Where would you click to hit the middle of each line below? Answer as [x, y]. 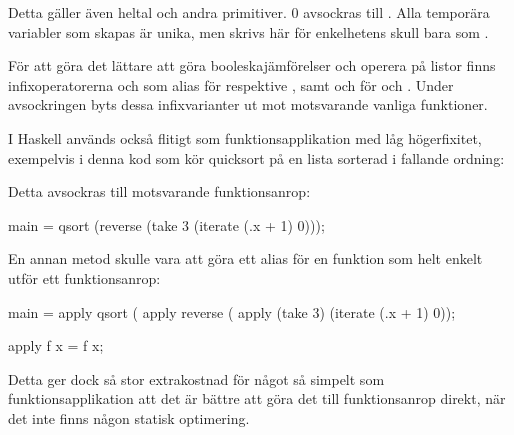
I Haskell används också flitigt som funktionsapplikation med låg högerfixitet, [245, 137]
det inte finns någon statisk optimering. [129, 417]
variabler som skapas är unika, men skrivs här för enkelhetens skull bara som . [248, 31]
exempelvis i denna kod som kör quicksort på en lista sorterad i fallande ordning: [256, 157]
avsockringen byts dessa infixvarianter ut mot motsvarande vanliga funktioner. [248, 104]
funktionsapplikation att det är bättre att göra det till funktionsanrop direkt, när [257, 398]
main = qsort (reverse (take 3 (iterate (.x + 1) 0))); [166, 224]
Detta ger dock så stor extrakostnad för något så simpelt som [196, 378]
